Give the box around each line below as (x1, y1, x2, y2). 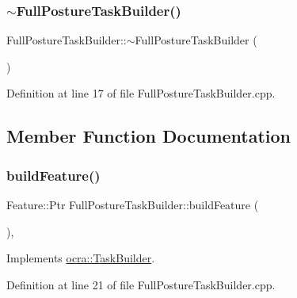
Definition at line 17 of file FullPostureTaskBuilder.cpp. (6, 85, 276, 101)
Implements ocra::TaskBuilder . (6, 250, 155, 266)
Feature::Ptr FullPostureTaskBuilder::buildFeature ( (6, 197, 259, 212)
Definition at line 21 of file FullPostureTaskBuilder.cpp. (6, 276, 276, 292)
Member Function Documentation (6, 124, 291, 148)
